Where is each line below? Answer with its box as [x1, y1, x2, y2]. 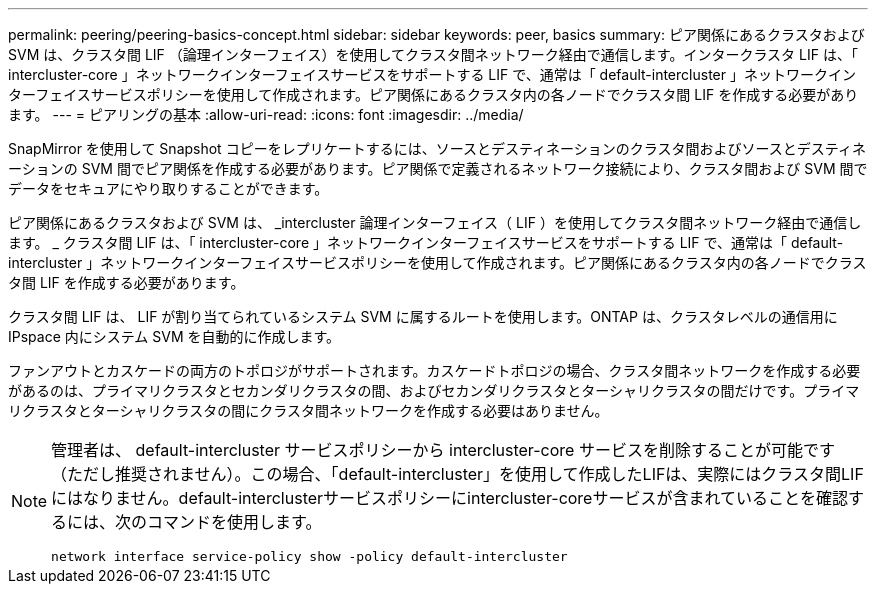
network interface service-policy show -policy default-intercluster [51, 549, 568, 564]
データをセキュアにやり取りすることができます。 [8, 180, 329, 197]
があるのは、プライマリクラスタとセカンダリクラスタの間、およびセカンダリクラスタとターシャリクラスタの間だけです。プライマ [8, 382, 860, 399]
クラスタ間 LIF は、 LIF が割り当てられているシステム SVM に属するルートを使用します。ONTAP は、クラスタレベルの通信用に [8, 308, 838, 325]
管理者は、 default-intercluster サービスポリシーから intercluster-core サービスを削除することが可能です [51, 440, 835, 460]
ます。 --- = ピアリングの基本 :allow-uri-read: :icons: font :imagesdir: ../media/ [8, 106, 524, 123]
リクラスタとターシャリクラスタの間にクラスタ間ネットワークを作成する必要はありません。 [8, 402, 609, 419]
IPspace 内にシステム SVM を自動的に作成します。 [8, 328, 341, 345]
